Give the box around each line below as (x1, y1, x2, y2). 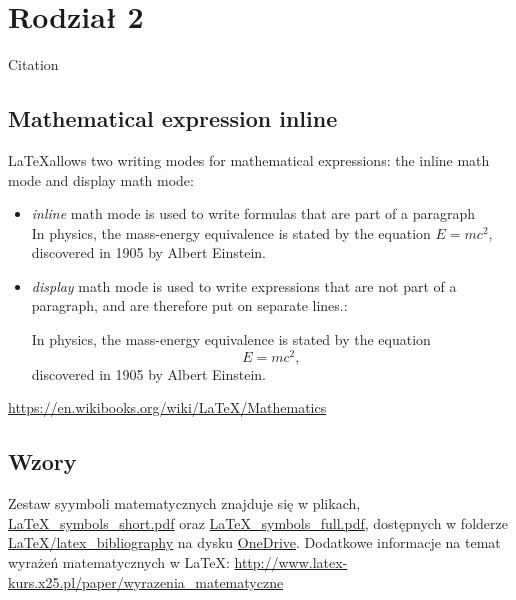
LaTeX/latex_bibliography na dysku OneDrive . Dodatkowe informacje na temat (8, 532, 501, 553)
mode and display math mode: (8, 169, 194, 190)
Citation (8, 54, 59, 75)
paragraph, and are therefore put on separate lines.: (31, 295, 348, 316)
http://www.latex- (234, 551, 348, 572)
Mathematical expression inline (8, 103, 338, 134)
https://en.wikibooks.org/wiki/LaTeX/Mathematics (8, 397, 327, 418)
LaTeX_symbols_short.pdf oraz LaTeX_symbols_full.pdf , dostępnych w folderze (8, 512, 508, 533)
